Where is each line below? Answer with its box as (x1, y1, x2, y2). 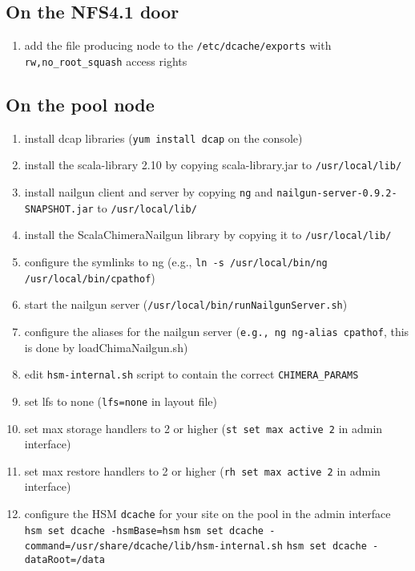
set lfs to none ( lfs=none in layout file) (24, 392, 218, 409)
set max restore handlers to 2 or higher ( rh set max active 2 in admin (24, 462, 381, 479)
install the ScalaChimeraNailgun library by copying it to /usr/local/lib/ (24, 226, 392, 243)
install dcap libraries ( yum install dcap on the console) (24, 129, 303, 146)
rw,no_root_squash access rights (24, 52, 187, 69)
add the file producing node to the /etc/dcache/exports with (24, 37, 332, 54)
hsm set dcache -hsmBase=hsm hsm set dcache (24, 524, 264, 537)
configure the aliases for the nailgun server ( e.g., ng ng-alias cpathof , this (24, 322, 409, 339)
